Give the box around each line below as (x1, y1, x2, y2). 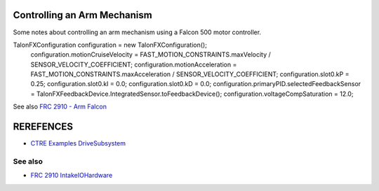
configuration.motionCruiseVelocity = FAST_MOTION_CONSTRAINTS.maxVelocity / (30, 50, 272, 59)
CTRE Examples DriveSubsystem (30, 139, 126, 148)
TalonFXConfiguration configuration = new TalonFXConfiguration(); (13, 41, 207, 49)
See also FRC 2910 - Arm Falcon (13, 102, 107, 111)
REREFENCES (13, 121, 74, 133)
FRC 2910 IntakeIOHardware (30, 171, 113, 180)
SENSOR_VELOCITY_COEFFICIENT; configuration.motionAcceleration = (30, 60, 237, 69)
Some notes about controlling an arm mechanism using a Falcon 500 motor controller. (13, 28, 262, 36)
